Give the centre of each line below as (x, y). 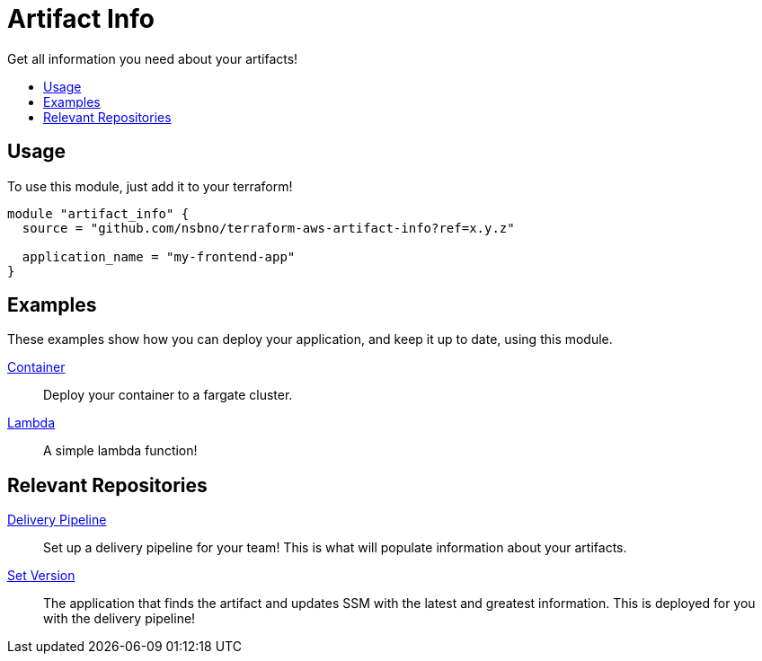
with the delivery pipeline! (120, 619)
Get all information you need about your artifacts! (153, 58)
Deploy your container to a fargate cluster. (168, 395)
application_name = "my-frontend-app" (159, 256)
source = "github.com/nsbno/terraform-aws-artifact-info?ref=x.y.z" (268, 228)
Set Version (41, 576)
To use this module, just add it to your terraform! (150, 186)
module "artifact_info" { (98, 213)
